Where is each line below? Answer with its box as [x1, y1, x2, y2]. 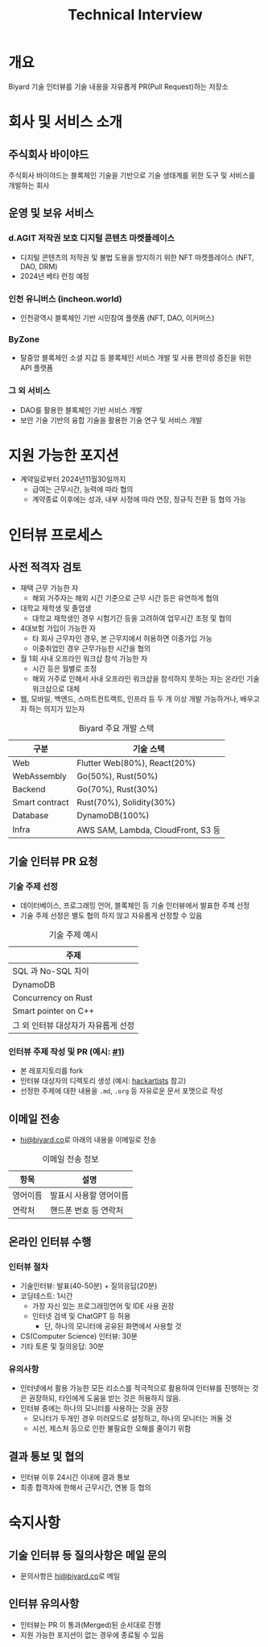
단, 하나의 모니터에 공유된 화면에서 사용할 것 [43, 1321, 182, 1331]
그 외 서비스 [8, 385, 51, 397]
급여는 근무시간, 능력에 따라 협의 [31, 485, 134, 494]
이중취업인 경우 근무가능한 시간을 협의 [31, 643, 151, 654]
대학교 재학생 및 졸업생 [19, 603, 92, 613]
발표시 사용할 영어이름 [49, 1190, 129, 1201]
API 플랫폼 [19, 363, 54, 372]
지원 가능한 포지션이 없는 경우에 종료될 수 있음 [19, 1630, 164, 1640]
